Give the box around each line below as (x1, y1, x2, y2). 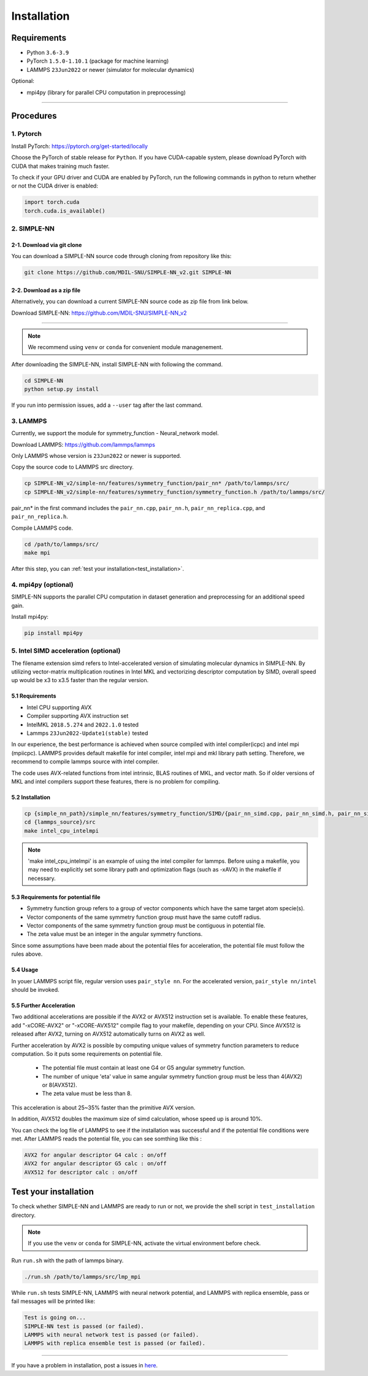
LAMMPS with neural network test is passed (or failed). (24, 1331, 199, 1338)
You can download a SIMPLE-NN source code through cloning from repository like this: (11, 253, 232, 260)
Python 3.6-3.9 (26, 49, 69, 57)
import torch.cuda (24, 199, 80, 206)
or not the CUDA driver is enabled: (11, 182, 98, 190)
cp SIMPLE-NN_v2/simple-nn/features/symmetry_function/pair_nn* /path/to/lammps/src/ (24, 480, 289, 487)
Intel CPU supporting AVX (26, 704, 92, 711)
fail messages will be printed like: (11, 1297, 96, 1305)
